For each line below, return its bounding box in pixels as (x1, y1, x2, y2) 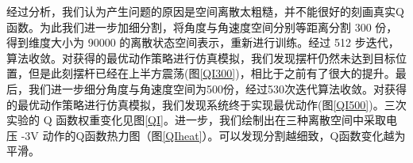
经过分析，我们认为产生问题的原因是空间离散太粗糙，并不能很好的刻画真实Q (6, 3, 404, 19)
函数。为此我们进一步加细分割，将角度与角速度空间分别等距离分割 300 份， (6, 18, 398, 35)
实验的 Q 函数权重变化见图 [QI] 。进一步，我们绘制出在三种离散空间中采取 (6, 112, 386, 128)
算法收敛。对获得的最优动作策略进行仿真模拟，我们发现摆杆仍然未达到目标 (6, 49, 396, 66)
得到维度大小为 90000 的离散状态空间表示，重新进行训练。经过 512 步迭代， (6, 34, 399, 51)
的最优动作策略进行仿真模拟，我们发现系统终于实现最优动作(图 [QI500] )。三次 (6, 96, 407, 112)
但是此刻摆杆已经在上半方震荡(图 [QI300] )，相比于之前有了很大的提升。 (28, 65, 396, 81)
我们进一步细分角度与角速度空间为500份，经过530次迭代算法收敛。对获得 (28, 80, 407, 97)
